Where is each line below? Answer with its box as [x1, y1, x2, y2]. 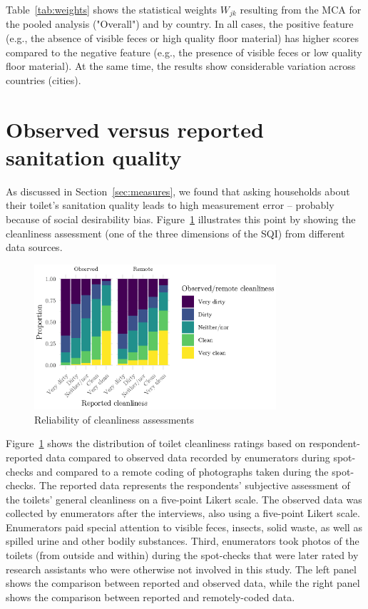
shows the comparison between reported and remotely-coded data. [6, 589, 295, 604]
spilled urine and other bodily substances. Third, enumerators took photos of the [6, 533, 359, 548]
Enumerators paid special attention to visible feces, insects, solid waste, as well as [6, 519, 362, 534]
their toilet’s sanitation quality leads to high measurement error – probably [6, 198, 334, 213]
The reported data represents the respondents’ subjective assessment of [39, 478, 350, 493]
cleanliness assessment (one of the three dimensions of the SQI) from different [6, 225, 345, 240]
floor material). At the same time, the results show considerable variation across [6, 58, 356, 73]
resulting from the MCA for [240, 2, 362, 16]
